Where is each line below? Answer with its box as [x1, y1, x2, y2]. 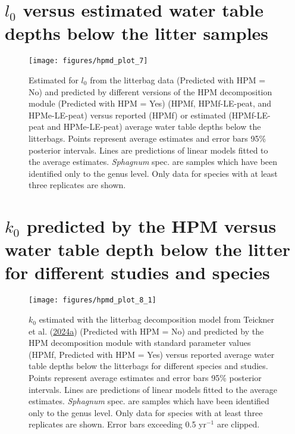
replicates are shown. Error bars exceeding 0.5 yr [29, 418, 206, 430]
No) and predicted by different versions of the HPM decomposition [29, 85, 272, 98]
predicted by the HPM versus [26, 214, 277, 238]
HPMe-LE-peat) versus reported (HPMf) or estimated [29, 108, 226, 121]
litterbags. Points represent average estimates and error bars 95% [29, 132, 266, 144]
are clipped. [216, 418, 260, 430]
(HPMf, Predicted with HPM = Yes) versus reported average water [29, 348, 275, 360]
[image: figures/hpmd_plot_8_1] [29, 296, 156, 305]
